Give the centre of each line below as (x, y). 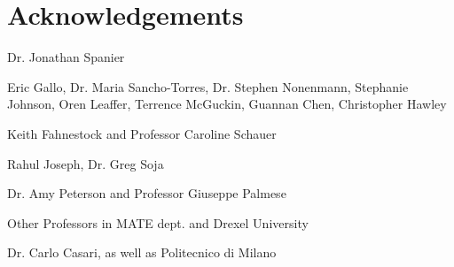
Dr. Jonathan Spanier (66, 57)
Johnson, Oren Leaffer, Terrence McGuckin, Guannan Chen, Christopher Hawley (227, 104)
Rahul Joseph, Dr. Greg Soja (86, 163)
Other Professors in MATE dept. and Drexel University (158, 222)
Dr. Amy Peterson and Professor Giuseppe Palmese (147, 193)
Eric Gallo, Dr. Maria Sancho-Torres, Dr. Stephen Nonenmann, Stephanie (208, 86)
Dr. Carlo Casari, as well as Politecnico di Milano (142, 252)
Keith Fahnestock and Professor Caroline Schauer (142, 133)
